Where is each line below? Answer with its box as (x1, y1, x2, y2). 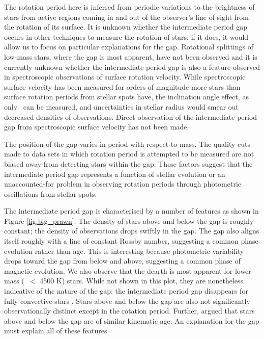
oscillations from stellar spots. (4, 188, 97, 199)
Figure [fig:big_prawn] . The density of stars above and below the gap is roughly (4, 215, 254, 226)
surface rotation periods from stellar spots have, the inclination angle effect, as (4, 91, 249, 102)
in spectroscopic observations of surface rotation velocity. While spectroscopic (4, 71, 246, 82)
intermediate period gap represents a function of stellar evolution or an (4, 168, 225, 179)
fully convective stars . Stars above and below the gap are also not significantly (4, 295, 250, 306)
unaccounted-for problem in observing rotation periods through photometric (4, 178, 242, 189)
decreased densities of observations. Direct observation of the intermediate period (4, 111, 257, 122)
